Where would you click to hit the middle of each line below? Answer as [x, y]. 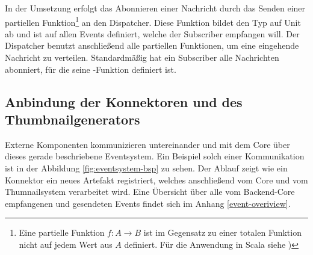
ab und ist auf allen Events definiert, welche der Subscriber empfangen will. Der [152, 33]
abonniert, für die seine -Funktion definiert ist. [91, 69]
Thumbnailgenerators [73, 119]
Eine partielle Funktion [62, 232]
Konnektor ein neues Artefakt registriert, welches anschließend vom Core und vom [156, 180]
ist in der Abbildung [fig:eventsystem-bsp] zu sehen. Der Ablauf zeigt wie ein [146, 168]
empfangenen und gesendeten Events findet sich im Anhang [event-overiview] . [148, 203]
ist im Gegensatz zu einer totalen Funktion [222, 232]
